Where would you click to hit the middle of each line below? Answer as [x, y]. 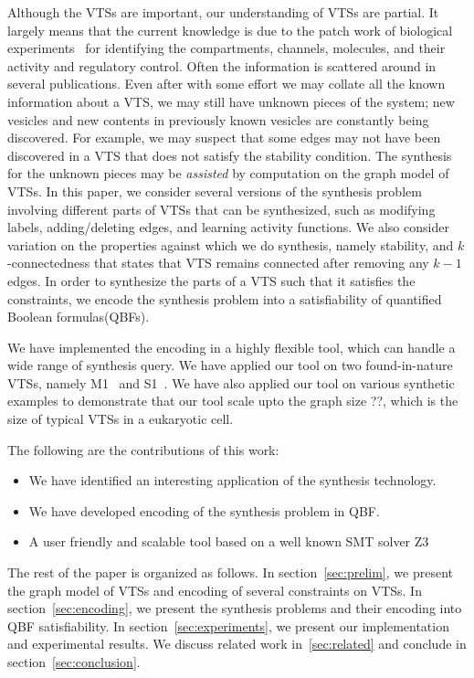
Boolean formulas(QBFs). [79, 317]
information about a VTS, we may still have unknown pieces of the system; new [231, 101]
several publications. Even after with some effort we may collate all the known [226, 84]
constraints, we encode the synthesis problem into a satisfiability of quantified [225, 298]
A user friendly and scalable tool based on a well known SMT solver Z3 [229, 541]
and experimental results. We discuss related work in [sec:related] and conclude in [237, 644]
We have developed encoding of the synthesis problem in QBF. [204, 510]
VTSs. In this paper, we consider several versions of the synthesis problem [215, 191]
